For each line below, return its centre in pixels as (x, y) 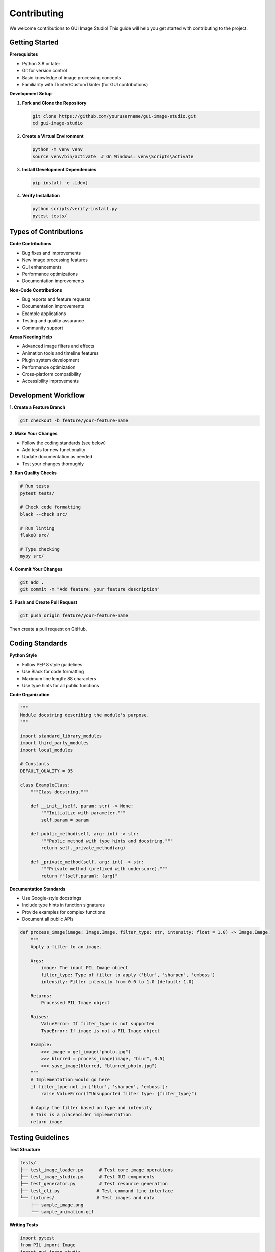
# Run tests (35, 486)
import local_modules (46, 750)
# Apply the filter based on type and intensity (91, 1108)
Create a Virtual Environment (53, 136)
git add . (32, 583)
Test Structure (25, 1150)
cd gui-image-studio (57, 123)
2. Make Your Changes (33, 434)
